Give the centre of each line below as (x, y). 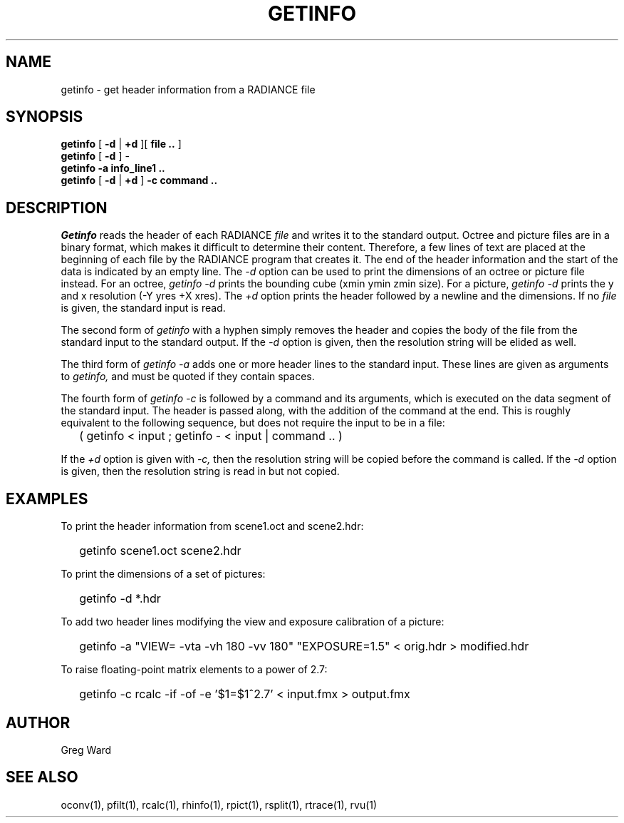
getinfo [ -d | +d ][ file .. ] (121, 144)
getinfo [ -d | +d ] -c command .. (139, 180)
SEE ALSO (42, 777)
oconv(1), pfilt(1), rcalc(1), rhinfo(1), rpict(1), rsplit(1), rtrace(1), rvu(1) (219, 804)
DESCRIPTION (57, 208)
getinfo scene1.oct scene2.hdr (160, 551)
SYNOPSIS (45, 117)
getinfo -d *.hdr (120, 599)
